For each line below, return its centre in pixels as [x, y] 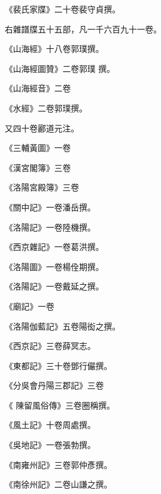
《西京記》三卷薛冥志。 [50, 346]
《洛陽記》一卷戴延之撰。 [54, 286]
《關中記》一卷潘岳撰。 [50, 207]
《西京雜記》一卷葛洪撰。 [54, 247]
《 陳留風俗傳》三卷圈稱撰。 [60, 405]
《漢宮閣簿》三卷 [38, 167]
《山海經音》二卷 [38, 88]
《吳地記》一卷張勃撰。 [50, 445]
